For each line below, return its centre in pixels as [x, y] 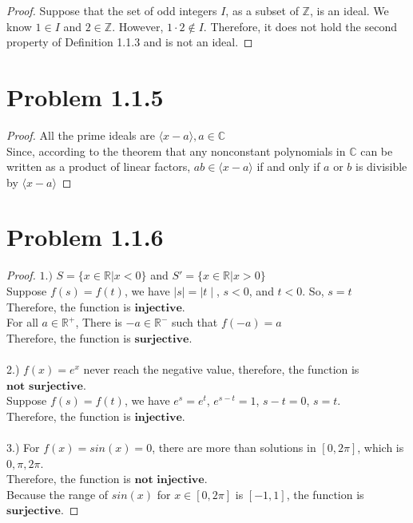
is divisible [381, 166]
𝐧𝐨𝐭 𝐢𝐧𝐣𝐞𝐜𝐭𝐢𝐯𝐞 [169, 480]
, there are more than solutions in [234, 447]
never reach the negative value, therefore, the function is [221, 368]
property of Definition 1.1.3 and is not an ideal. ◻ [130, 42]
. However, [138, 26]
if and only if [288, 166]
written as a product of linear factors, [99, 166]
